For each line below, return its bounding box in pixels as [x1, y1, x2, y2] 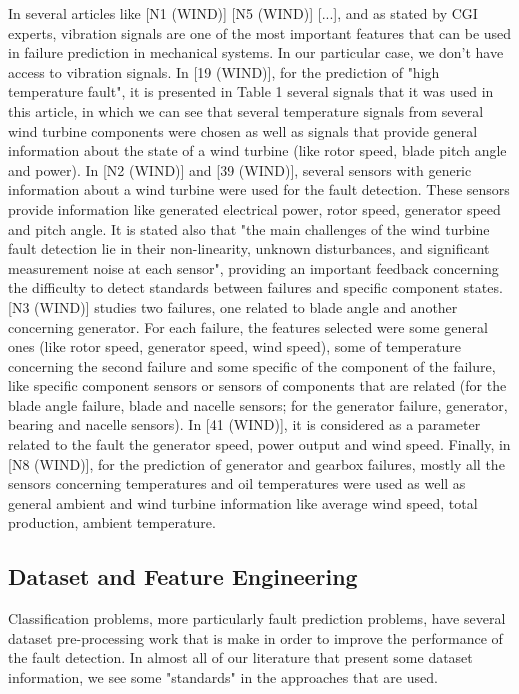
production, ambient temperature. [8, 512, 216, 533]
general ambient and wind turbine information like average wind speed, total [8, 492, 478, 513]
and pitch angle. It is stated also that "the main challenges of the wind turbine [8, 218, 490, 239]
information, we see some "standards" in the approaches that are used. [8, 667, 438, 688]
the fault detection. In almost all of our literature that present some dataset [8, 647, 473, 668]
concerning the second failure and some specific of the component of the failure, [8, 355, 496, 376]
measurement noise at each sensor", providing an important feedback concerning [8, 257, 499, 278]
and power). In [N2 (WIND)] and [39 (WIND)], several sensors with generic [8, 159, 472, 180]
